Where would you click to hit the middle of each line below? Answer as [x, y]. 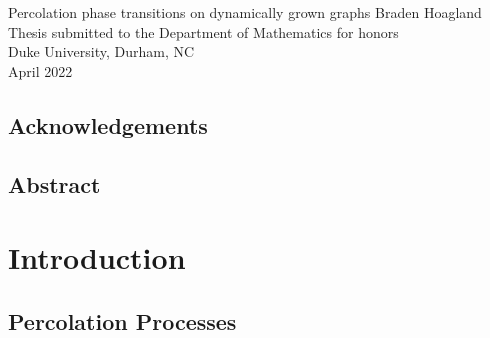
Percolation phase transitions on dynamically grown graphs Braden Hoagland [245, 12]
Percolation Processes [122, 320]
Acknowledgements [108, 124]
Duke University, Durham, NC [101, 51]
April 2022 [40, 70]
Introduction [97, 257]
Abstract [54, 183]
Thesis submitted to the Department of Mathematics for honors [203, 31]
